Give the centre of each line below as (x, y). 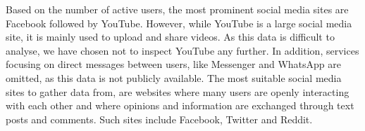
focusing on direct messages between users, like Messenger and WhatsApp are (174, 64)
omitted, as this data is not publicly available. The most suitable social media (174, 77)
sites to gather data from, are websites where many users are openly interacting (178, 91)
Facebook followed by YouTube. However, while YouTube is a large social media (179, 23)
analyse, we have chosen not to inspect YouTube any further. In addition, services (182, 50)
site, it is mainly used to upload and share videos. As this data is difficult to (170, 37)
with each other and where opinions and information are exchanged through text (180, 105)
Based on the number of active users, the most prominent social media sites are (177, 9)
